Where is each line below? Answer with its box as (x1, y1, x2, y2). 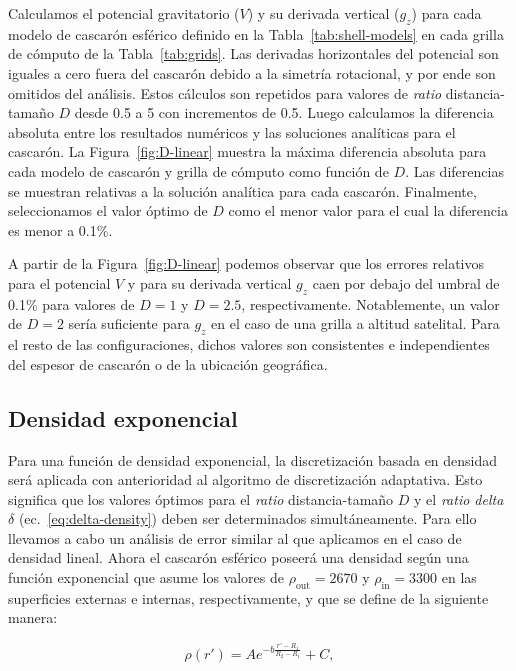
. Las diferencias (405, 160, 504, 181)
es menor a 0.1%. (8, 219, 113, 240)
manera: (8, 607, 58, 628)
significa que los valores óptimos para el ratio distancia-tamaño (8, 488, 394, 509)
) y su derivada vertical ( (247, 3, 400, 23)
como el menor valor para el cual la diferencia (228, 200, 508, 221)
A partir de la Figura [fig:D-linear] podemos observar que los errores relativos (8, 253, 485, 274)
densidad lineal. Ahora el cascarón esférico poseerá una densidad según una (8, 547, 469, 568)
